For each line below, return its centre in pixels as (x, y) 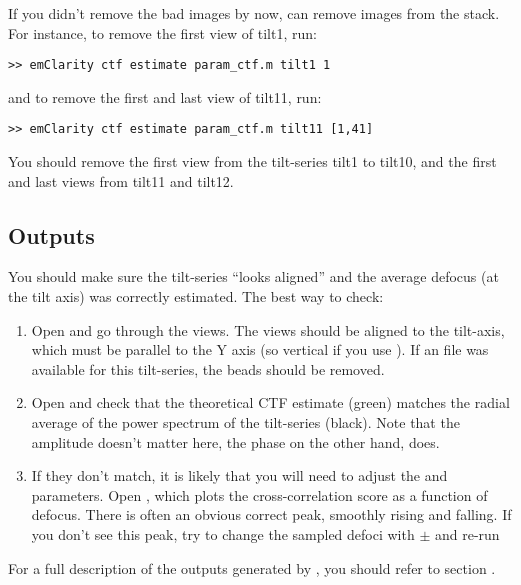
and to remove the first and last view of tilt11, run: (165, 96)
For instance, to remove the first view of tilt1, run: (162, 32)
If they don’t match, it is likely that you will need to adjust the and (239, 475)
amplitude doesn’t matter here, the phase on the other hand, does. (235, 441)
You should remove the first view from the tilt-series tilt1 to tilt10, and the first (252, 161)
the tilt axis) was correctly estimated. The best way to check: (196, 296)
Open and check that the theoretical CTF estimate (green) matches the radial (270, 402)
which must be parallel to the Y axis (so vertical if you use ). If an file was (260, 349)
